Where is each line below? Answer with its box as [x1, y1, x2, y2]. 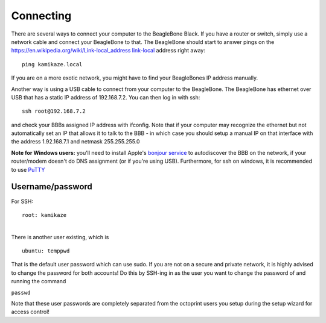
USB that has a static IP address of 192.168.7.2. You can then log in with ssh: [11, 93, 200, 101]
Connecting [11, 9, 72, 22]
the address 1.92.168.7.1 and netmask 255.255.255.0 [11, 138, 140, 145]
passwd [11, 289, 31, 296]
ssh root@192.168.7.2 [22, 108, 86, 114]
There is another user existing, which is [11, 233, 109, 240]
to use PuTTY [11, 166, 45, 173]
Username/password [11, 181, 93, 192]
